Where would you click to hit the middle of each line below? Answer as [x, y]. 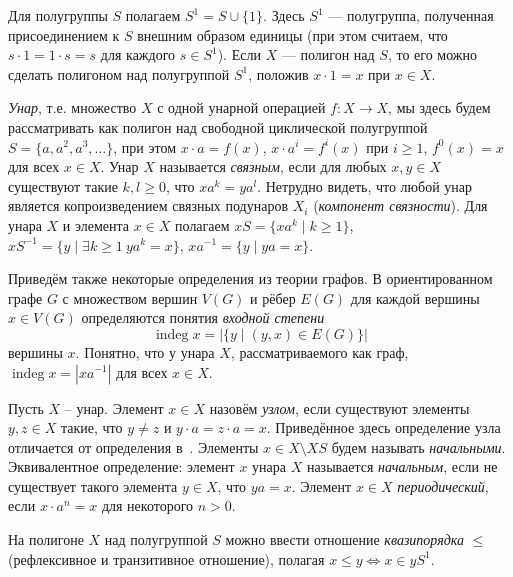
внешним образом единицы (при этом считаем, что [292, 34]
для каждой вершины [415, 297]
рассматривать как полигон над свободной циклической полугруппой [218, 126]
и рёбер [273, 297]
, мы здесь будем [439, 107]
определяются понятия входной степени [203, 317]
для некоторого [147, 505]
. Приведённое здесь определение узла [383, 427]
